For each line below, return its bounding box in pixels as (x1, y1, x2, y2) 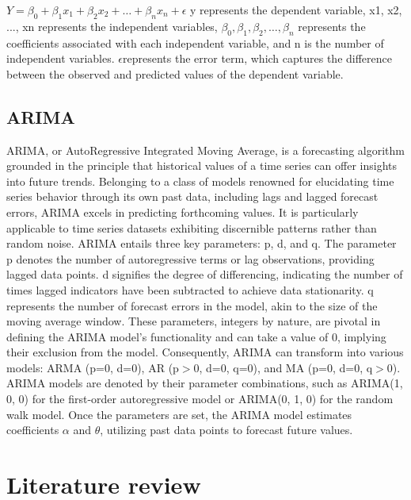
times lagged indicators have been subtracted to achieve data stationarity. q (6, 281, 374, 298)
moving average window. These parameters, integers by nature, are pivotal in (6, 313, 381, 329)
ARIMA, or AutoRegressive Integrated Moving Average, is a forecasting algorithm (6, 141, 405, 158)
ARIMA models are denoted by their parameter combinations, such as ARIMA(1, (6, 375, 403, 391)
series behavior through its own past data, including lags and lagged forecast (6, 188, 379, 205)
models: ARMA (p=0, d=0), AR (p (6, 359, 179, 375)
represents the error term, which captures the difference (123, 50, 393, 67)
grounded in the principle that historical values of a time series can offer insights (6, 157, 397, 174)
